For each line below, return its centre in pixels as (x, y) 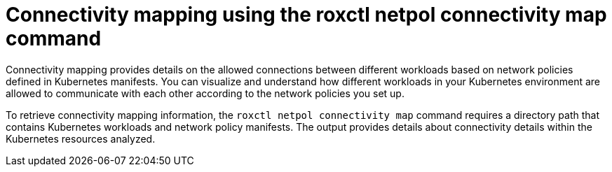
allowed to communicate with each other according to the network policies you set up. (205, 93)
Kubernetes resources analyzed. (81, 138)
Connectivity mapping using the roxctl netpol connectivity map (306, 15)
